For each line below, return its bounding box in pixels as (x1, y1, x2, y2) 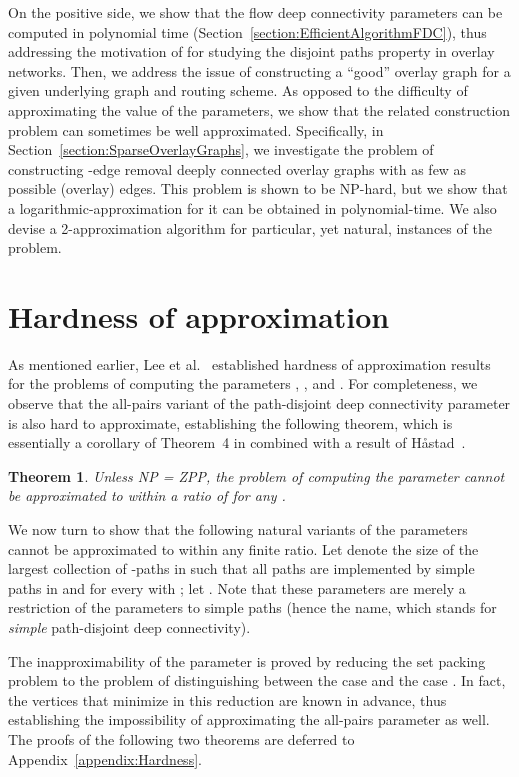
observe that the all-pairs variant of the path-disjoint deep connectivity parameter (8, 393, 511, 414)
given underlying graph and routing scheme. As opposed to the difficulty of (8, 80, 468, 101)
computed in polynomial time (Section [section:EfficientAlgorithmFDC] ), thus (8, 21, 487, 42)
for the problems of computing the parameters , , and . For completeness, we (8, 373, 478, 394)
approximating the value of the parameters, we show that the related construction (8, 99, 511, 120)
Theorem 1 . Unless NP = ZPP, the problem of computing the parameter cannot (8, 465, 505, 486)
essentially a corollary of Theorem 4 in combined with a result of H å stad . (8, 432, 466, 453)
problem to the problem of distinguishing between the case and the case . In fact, (8, 670, 506, 691)
